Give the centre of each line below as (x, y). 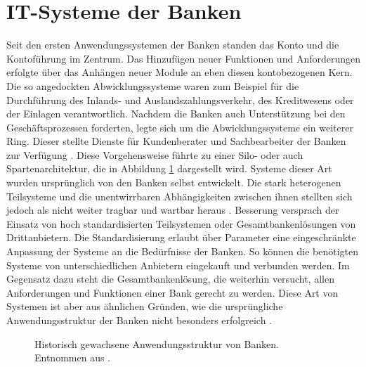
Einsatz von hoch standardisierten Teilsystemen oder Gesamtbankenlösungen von (181, 223)
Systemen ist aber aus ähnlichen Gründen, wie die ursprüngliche (145, 306)
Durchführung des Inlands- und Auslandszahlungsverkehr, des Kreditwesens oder (180, 99)
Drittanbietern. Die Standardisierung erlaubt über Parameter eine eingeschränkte (181, 237)
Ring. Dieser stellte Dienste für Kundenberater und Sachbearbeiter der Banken (176, 141)
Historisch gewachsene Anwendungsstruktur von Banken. (157, 343)
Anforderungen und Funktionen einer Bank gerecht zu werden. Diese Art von (172, 292)
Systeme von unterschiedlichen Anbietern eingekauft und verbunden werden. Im (178, 265)
